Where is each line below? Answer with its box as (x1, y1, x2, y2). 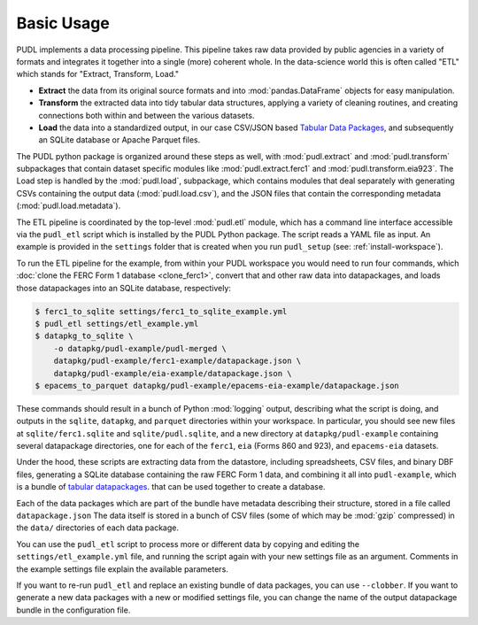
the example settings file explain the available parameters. (16, 563, 229, 575)
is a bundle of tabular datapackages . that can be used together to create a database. (16, 482, 326, 492)
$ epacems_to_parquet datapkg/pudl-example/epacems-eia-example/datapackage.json (35, 381, 400, 390)
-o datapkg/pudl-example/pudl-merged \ (53, 343, 227, 353)
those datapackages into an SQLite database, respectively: (16, 282, 232, 293)
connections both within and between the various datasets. (38, 110, 255, 120)
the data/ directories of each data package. (16, 522, 180, 533)
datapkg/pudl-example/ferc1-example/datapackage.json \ (53, 356, 302, 367)
